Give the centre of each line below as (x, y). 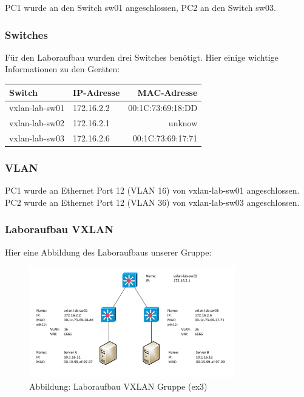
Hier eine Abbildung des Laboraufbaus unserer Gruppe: (108, 252)
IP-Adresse (96, 92)
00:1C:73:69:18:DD (163, 108)
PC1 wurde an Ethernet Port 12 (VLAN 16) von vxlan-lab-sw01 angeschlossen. (152, 190)
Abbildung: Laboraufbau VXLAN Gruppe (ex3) (118, 386)
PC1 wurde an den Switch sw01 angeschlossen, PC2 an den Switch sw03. (140, 7)
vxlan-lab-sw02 (37, 123)
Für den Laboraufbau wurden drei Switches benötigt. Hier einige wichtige (142, 57)
